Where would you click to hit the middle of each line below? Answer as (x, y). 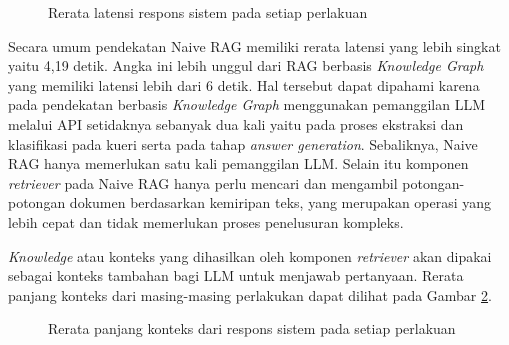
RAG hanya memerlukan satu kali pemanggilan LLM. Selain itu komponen (238, 163)
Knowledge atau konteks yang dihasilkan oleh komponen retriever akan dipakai (250, 255)
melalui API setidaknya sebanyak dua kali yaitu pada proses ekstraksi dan (236, 123)
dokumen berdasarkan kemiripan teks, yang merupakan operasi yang (280, 202)
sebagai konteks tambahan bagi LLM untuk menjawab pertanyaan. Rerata (236, 275)
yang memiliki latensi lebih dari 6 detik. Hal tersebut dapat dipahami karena (244, 84)
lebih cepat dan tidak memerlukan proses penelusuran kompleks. (206, 221)
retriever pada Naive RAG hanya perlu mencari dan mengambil (203, 182)
